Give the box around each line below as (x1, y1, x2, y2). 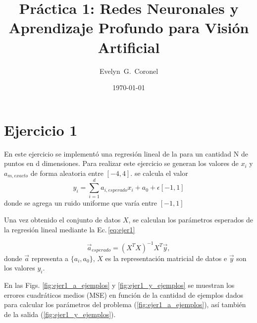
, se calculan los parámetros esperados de (128, 214, 253, 224)
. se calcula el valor (130, 167, 188, 178)
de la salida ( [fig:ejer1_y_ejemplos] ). (4, 309, 116, 319)
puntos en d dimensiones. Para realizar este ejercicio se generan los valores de (4, 158, 239, 168)
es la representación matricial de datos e (105, 253, 227, 263)
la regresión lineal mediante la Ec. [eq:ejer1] (4, 224, 135, 234)
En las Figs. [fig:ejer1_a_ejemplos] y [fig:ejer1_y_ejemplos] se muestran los (4, 280, 235, 290)
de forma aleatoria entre (30, 167, 103, 178)
